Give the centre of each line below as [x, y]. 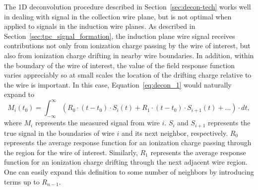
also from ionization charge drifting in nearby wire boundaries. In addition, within [129, 55]
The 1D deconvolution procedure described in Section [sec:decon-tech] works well [128, 6]
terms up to [22, 181]
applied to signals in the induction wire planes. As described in [100, 26]
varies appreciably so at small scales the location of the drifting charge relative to [128, 75]
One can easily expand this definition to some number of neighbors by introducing [129, 172]
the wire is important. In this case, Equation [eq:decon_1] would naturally [118, 84]
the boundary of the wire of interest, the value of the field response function [120, 65]
